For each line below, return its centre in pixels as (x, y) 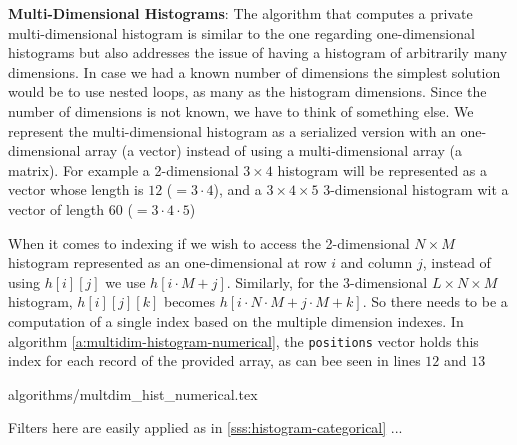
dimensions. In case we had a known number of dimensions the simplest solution (254, 71)
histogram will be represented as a (382, 169)
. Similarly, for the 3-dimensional (327, 281)
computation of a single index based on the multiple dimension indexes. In (236, 320)
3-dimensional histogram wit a (416, 189)
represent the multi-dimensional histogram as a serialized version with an (232, 130)
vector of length (56, 208)
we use (125, 281)
